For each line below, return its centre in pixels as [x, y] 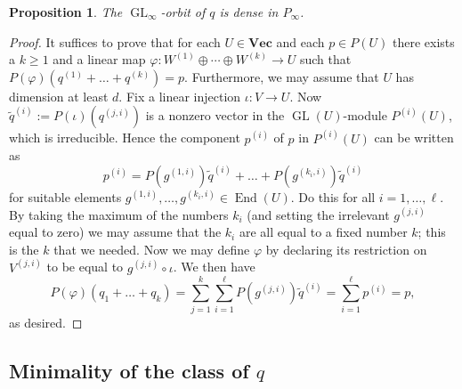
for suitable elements [65, 197]
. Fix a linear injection [180, 96]
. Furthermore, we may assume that [282, 76]
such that [325, 59]
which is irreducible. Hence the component [125, 138]
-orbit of [183, 12]
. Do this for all [333, 197]
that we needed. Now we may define [152, 249]
